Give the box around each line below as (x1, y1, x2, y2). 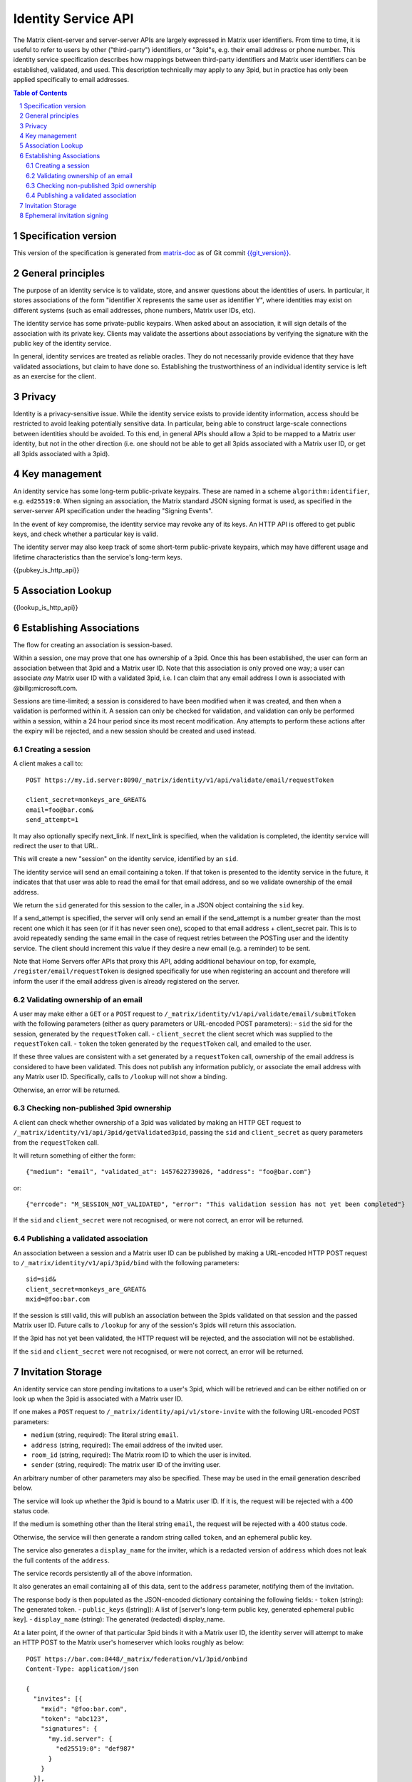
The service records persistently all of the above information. (13, 1569, 192, 1577)
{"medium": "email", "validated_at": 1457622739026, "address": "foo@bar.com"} (26, 1168, 311, 1176)
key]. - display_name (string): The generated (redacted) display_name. (13, 1615, 225, 1624)
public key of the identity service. (13, 339, 112, 347)
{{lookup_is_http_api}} (13, 603, 78, 612)
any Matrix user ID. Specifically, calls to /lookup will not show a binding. (13, 1073, 227, 1081)
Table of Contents (13, 88, 68, 97)
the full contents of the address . (13, 1556, 110, 1565)
